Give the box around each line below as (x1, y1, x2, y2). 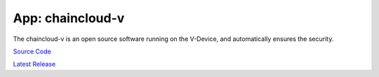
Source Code (13, 47, 52, 55)
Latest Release (13, 60, 56, 69)
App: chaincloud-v (13, 10, 125, 26)
